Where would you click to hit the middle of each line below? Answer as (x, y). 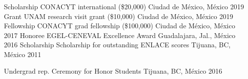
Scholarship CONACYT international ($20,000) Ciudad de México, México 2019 (124, 6)
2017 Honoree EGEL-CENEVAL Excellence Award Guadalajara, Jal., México (120, 35)
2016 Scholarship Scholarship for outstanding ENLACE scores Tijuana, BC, (117, 45)
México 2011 (23, 54)
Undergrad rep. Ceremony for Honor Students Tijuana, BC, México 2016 (113, 70)
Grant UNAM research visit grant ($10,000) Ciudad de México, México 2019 (119, 16)
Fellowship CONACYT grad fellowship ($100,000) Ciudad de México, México (120, 26)
